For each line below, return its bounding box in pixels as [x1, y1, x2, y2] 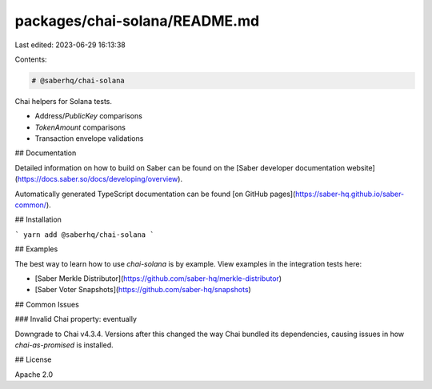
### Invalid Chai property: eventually [14, 315, 138, 324]
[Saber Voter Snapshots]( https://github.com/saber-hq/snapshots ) [34, 285, 251, 295]
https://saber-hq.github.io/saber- [294, 189, 405, 199]
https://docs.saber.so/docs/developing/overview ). [17, 174, 183, 184]
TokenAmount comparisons [34, 122, 126, 132]
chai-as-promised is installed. [14, 340, 114, 350]
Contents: [14, 54, 47, 64]
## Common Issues [14, 299, 79, 309]
